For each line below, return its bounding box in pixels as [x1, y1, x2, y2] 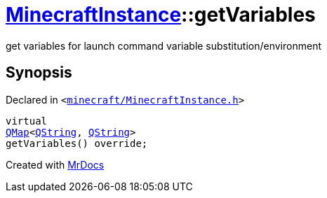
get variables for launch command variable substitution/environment [6, 39, 321, 52]
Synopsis [6, 64, 72, 82]
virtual [6, 115, 48, 127]
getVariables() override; [6, 137, 148, 149]
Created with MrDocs [6, 158, 105, 171]
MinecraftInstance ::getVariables [6, 3, 316, 27]
